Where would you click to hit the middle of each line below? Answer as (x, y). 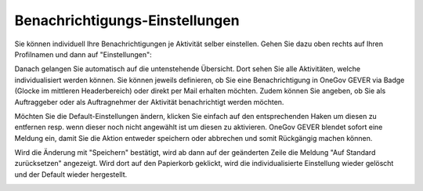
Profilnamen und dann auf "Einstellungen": (83, 54)
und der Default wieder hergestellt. (71, 174)
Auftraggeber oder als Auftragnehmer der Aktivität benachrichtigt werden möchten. (149, 102)
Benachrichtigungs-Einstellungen (127, 20)
